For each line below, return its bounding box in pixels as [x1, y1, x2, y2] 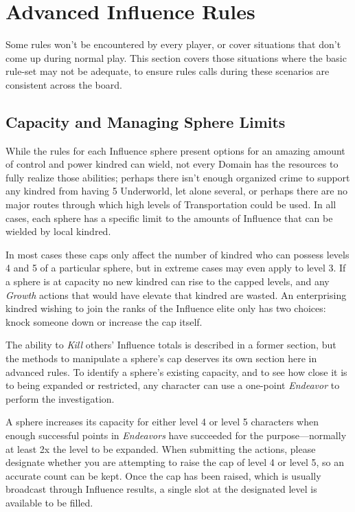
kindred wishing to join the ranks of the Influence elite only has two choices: [5, 301, 326, 315]
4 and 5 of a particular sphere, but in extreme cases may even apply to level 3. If [5, 260, 346, 275]
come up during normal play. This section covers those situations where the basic [5, 50, 347, 65]
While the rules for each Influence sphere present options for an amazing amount [5, 143, 345, 157]
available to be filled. [5, 495, 93, 509]
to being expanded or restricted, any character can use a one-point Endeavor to [5, 378, 340, 392]
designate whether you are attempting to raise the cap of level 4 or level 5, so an [5, 455, 345, 469]
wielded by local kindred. [5, 224, 111, 238]
